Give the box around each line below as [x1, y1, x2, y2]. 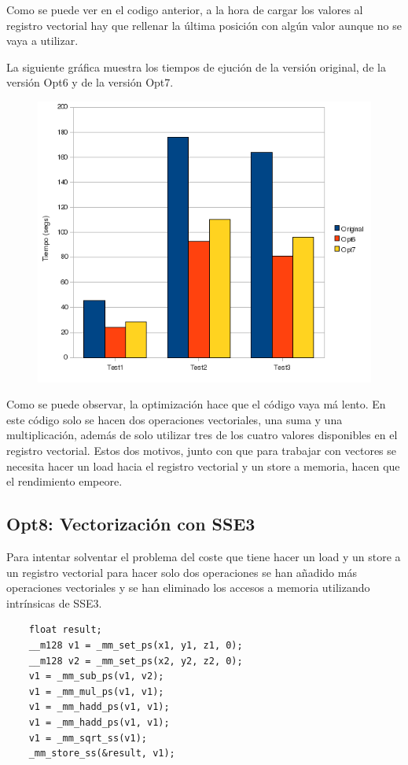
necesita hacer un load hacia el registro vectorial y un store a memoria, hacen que [6, 457, 400, 474]
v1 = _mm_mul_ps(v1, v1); [28, 686, 164, 697]
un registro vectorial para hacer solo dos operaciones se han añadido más [6, 564, 357, 580]
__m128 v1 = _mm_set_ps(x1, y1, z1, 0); [28, 639, 243, 651]
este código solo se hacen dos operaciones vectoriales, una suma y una [6, 411, 343, 427]
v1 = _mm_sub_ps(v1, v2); [28, 671, 164, 682]
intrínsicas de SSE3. [6, 594, 102, 611]
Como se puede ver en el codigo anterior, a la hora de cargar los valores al [6, 2, 363, 17]
